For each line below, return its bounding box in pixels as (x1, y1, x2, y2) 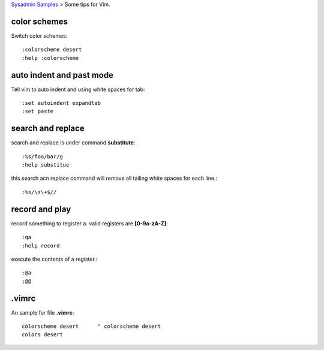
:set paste (22, 108, 54, 115)
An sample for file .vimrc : (11, 309, 74, 316)
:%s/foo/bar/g (22, 153, 63, 160)
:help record (22, 242, 60, 249)
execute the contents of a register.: (11, 255, 98, 262)
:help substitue (22, 162, 70, 168)
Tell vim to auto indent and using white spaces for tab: (11, 86, 145, 93)
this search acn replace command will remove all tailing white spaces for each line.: (11, 174, 218, 182)
